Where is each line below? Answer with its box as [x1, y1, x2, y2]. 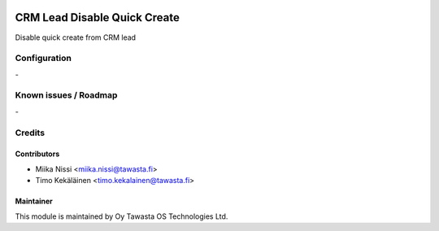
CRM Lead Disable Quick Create [15, 11, 180, 24]
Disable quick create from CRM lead [15, 33, 137, 42]
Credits [15, 127, 45, 138]
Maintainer [15, 196, 53, 207]
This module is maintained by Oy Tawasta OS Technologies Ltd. [15, 211, 228, 221]
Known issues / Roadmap [15, 89, 118, 101]
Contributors [15, 149, 60, 159]
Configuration [15, 53, 72, 64]
